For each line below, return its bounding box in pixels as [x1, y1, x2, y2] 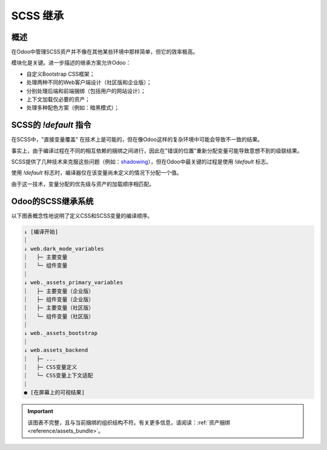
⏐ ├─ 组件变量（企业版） [24, 296, 94, 302]
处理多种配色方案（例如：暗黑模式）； [26, 104, 119, 111]
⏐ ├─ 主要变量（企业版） [24, 287, 94, 295]
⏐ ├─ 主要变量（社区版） [24, 304, 94, 311]
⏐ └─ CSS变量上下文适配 [24, 372, 93, 379]
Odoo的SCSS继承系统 [11, 196, 94, 206]
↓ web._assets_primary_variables [24, 279, 124, 286]
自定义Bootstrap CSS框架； [26, 70, 95, 77]
